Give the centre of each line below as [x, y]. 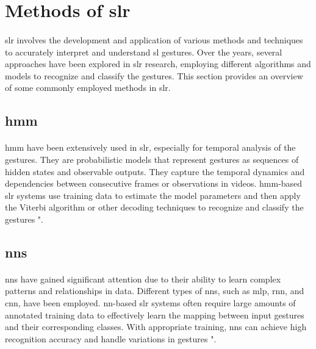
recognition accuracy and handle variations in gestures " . [111, 338]
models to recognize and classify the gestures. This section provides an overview [154, 75]
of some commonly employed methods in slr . [88, 88]
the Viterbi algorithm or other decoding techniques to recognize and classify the [154, 207]
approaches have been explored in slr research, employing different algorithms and [158, 64]
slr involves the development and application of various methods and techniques [154, 39]
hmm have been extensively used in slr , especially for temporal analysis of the [150, 147]
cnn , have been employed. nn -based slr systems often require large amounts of [150, 303]
